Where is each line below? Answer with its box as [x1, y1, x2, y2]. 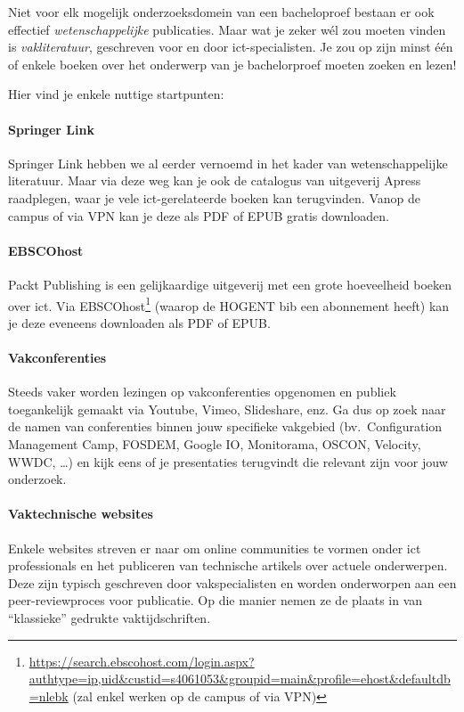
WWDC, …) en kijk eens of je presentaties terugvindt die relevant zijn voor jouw [8, 452, 448, 471]
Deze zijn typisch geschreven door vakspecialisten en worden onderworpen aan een [8, 573, 457, 592]
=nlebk [28, 686, 69, 705]
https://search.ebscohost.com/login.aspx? [28, 651, 255, 670]
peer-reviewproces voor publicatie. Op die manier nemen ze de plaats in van [8, 591, 423, 610]
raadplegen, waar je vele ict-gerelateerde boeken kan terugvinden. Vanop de [8, 188, 420, 207]
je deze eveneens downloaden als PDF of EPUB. [8, 313, 271, 331]
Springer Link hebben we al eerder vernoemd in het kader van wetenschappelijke [8, 153, 448, 172]
